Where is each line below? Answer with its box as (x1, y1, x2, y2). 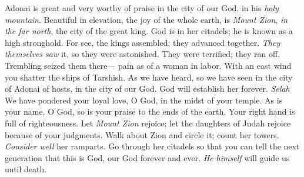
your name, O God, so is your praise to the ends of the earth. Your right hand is (5, 105, 295, 118)
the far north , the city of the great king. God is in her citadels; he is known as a (5, 25, 293, 37)
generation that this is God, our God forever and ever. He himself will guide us (5, 151, 290, 163)
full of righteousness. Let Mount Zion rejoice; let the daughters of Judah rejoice (5, 116, 291, 129)
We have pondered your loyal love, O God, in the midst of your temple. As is (5, 93, 283, 106)
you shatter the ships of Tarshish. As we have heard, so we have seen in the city (5, 71, 293, 83)
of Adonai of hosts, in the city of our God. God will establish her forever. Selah (5, 82, 290, 95)
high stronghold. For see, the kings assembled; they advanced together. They (5, 36, 280, 48)
